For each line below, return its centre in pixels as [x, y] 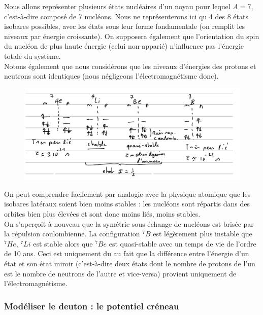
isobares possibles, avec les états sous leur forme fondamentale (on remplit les [125, 26]
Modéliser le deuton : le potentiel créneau [92, 306]
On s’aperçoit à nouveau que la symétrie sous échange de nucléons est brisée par [129, 223]
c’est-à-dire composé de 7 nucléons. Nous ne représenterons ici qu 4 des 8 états [126, 16]
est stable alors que [63, 243]
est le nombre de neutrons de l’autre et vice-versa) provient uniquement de [120, 273]
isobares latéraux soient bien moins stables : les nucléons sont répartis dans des [127, 204]
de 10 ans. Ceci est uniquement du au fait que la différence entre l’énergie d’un [127, 253]
